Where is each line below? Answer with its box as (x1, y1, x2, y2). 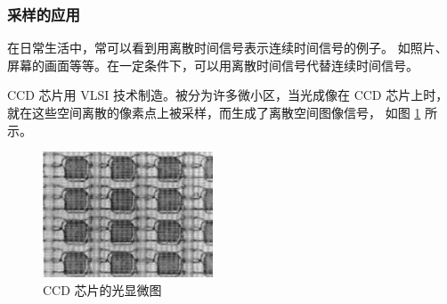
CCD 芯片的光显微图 (43, 280, 162, 299)
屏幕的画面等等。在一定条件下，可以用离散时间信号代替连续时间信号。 (7, 55, 419, 74)
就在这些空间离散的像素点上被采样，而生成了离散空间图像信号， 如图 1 (7, 103, 421, 121)
